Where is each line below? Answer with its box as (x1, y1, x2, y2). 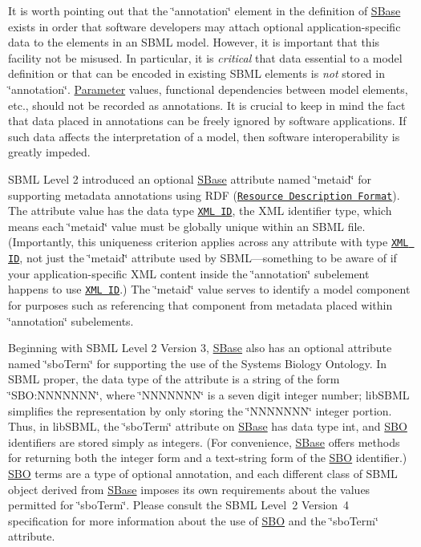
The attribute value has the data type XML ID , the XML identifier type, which (8, 202, 392, 219)
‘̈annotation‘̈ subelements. (8, 312, 134, 329)
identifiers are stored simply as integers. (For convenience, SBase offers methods (8, 433, 400, 450)
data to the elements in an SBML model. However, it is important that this (8, 34, 380, 51)
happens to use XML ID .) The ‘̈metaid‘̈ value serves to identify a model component (8, 281, 411, 298)
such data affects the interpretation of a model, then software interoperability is (8, 128, 400, 144)
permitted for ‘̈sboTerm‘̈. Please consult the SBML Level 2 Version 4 (8, 496, 350, 513)
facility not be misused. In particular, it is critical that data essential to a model (8, 49, 403, 66)
